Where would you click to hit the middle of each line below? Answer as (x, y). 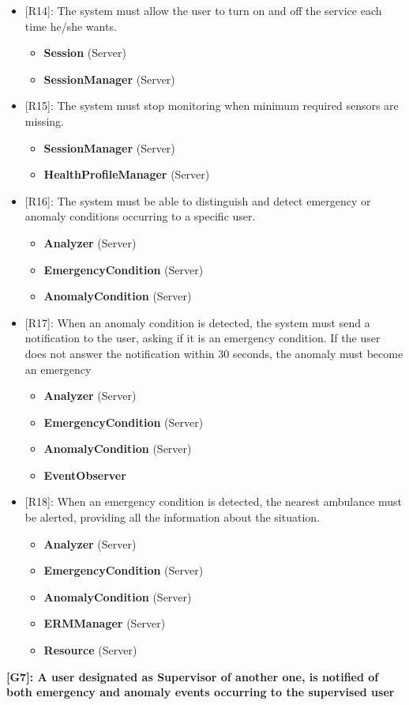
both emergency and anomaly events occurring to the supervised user (201, 692)
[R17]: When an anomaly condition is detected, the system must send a (197, 322)
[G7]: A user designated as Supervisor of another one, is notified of (193, 676)
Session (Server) (85, 53)
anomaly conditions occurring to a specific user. (140, 216)
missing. (44, 121)
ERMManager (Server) (105, 623)
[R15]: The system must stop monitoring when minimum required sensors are (212, 106)
